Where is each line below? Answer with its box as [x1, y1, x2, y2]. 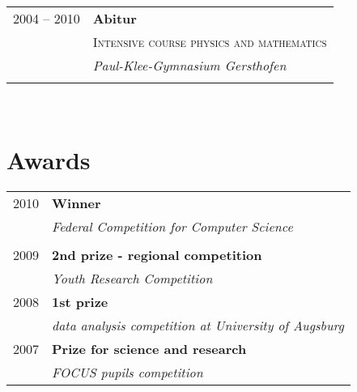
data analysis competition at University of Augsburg [52, 315, 344, 334]
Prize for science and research [52, 339, 247, 358]
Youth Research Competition [52, 268, 213, 288]
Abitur [92, 9, 137, 28]
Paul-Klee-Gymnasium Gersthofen [92, 56, 287, 75]
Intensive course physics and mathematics [92, 32, 327, 51]
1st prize [52, 292, 108, 311]
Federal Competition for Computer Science [52, 216, 293, 236]
